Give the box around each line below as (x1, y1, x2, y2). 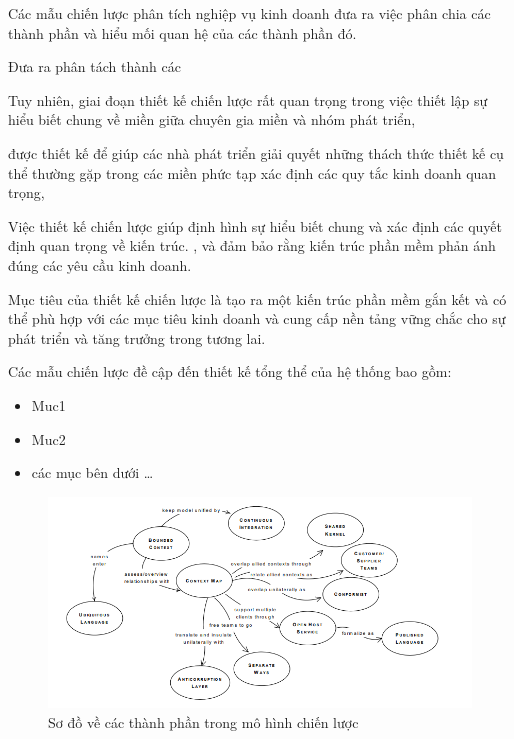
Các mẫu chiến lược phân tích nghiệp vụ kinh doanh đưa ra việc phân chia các (8, 3, 491, 23)
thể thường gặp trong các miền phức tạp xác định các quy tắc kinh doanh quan (8, 162, 497, 183)
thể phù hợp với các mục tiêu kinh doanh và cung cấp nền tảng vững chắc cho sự (8, 308, 506, 329)
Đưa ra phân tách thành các (8, 56, 181, 77)
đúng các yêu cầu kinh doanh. (8, 254, 192, 275)
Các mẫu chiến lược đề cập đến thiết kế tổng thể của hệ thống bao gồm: (8, 361, 452, 382)
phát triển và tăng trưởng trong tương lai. (8, 327, 266, 348)
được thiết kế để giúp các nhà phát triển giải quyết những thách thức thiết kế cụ (8, 142, 504, 163)
